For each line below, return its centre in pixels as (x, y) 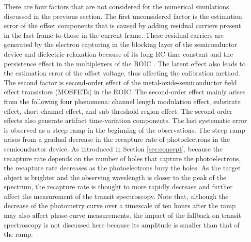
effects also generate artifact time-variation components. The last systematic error (125, 120)
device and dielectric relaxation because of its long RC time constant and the (118, 53)
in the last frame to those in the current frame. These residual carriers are (114, 35)
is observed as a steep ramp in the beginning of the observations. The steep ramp (125, 129)
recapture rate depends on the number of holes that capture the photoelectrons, (122, 158)
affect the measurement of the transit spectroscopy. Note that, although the (116, 196)
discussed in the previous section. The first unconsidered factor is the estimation (123, 16)
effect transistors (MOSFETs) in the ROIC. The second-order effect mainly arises (125, 92)
